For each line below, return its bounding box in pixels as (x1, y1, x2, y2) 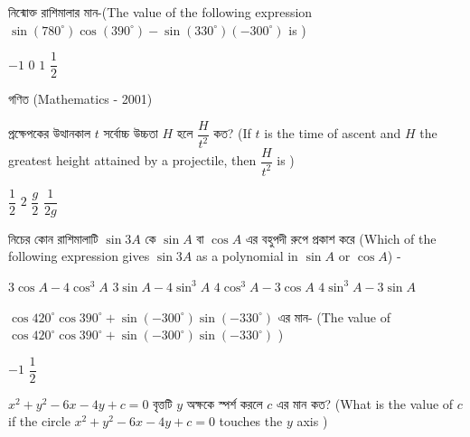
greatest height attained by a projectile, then (8, 151, 257, 170)
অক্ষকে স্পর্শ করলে (186, 394, 263, 413)
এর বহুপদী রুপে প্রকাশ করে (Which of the (245, 228, 437, 247)
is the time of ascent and (264, 124, 401, 143)
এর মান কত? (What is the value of (277, 394, 454, 413)
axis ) (296, 412, 328, 431)
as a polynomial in (195, 246, 298, 265)
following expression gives (8, 246, 150, 265)
